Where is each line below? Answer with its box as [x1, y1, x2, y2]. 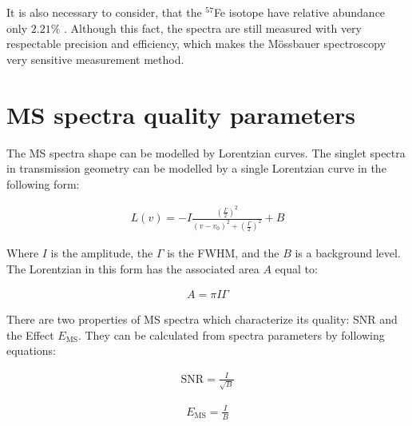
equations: [6, 342, 56, 359]
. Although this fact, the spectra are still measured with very [63, 19, 362, 36]
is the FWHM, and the [167, 245, 279, 261]
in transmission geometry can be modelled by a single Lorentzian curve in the [6, 160, 386, 177]
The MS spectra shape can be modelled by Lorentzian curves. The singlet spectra [6, 144, 406, 161]
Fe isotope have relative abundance [213, 4, 386, 20]
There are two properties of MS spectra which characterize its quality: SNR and [6, 311, 398, 328]
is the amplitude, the [50, 245, 153, 261]
